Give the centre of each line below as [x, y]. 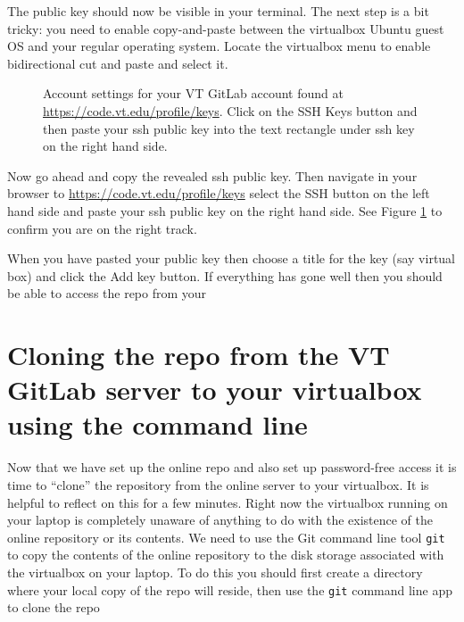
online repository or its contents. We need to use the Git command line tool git [226, 537]
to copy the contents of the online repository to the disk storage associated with [226, 555]
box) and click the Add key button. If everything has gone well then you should [225, 275]
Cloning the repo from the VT [199, 355]
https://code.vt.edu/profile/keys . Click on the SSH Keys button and [230, 110]
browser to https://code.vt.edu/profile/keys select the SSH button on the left [219, 193]
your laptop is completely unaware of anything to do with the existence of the [220, 520]
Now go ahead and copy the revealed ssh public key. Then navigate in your [212, 175]
